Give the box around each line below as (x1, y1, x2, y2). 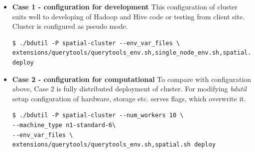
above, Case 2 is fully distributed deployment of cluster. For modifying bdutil (12, 83, 247, 94)
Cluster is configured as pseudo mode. (12, 21, 128, 31)
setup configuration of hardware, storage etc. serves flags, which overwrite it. (12, 93, 246, 103)
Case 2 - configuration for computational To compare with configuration (12, 74, 252, 84)
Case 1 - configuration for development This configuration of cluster (12, 1, 238, 11)
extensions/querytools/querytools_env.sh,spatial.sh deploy (12, 141, 216, 149)
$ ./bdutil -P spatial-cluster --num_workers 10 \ (12, 112, 184, 119)
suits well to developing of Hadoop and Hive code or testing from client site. (12, 11, 245, 21)
